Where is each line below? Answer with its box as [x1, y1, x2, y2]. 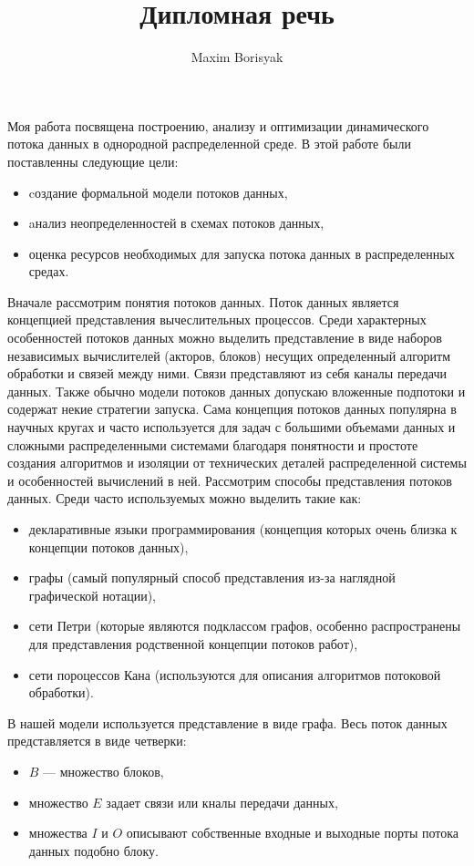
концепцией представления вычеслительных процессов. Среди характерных [7, 310, 427, 329]
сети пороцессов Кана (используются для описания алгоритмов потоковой [28, 665, 441, 684]
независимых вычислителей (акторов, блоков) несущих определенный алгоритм [7, 345, 451, 365]
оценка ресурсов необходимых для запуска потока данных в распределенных [28, 243, 455, 263]
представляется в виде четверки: [7, 731, 187, 750]
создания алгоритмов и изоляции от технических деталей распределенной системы [7, 453, 467, 472]
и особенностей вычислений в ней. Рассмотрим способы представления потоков [7, 470, 452, 490]
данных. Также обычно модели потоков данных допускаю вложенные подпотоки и [7, 381, 466, 400]
